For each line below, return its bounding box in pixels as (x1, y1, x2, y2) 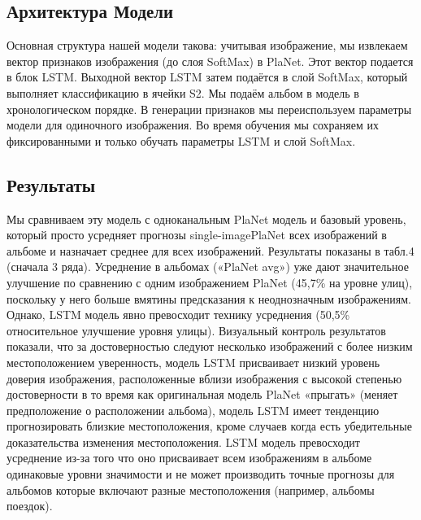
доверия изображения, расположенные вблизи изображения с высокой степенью (7, 369, 402, 387)
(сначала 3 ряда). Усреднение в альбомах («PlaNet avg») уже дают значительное (7, 258, 409, 275)
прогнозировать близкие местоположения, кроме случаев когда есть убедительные (7, 417, 412, 435)
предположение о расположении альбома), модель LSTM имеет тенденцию (7, 401, 380, 418)
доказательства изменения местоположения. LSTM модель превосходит (7, 433, 360, 450)
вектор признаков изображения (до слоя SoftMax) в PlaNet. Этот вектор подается (7, 52, 414, 69)
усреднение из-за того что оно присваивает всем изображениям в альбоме (7, 449, 372, 466)
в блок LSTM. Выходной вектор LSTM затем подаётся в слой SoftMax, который (7, 68, 408, 85)
